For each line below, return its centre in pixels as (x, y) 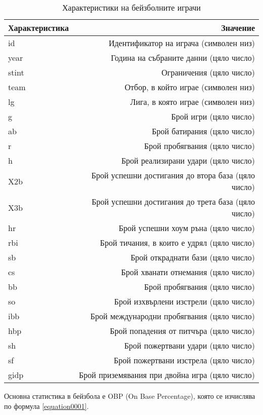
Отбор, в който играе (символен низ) (190, 87)
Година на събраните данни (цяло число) (183, 58)
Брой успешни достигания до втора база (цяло (173, 175)
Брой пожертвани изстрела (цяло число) (184, 360)
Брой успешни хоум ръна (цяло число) (187, 228)
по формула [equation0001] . (47, 406)
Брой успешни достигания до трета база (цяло (173, 201)
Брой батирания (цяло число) (203, 131)
